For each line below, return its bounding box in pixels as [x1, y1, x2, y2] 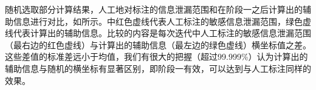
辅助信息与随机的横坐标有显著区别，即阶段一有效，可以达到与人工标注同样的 [5, 62, 311, 74]
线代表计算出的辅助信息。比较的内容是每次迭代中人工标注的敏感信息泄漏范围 [5, 27, 311, 39]
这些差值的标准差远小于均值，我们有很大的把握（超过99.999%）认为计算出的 [5, 50, 308, 63]
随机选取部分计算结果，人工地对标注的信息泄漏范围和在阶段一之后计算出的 [5, 3, 303, 15]
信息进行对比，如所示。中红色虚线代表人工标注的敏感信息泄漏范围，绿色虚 [13, 14, 311, 27]
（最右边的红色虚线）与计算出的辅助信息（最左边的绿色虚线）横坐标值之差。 [5, 38, 311, 51]
